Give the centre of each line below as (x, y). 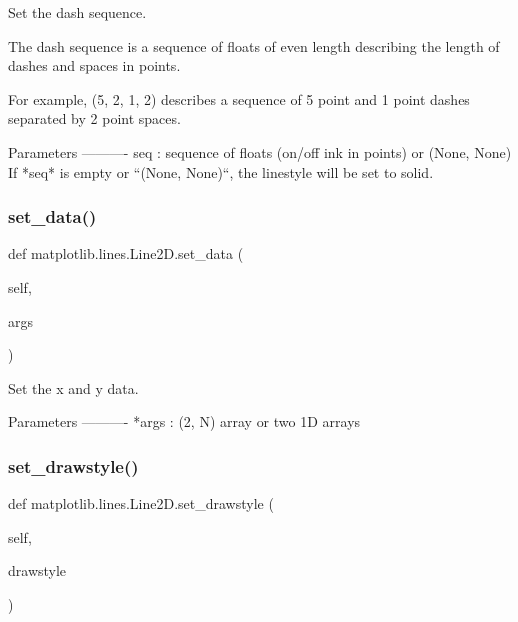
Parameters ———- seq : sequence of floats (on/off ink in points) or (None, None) (260, 151)
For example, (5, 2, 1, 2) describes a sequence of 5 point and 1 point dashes (239, 98)
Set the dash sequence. (77, 12)
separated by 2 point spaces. (94, 118)
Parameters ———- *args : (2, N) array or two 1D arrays (184, 421)
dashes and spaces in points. (94, 65)
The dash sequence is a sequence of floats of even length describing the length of (254, 45)
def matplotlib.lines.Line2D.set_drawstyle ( (141, 503)
